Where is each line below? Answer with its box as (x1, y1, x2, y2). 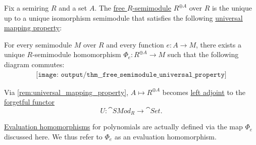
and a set (59, 3, 87, 13)
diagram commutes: (4, 59, 65, 69)
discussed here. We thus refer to (4, 131, 103, 141)
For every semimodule (4, 39, 72, 50)
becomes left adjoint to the (162, 86, 245, 97)
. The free (94, 3, 125, 13)
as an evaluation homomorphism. (114, 131, 217, 141)
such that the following (167, 49, 239, 60)
